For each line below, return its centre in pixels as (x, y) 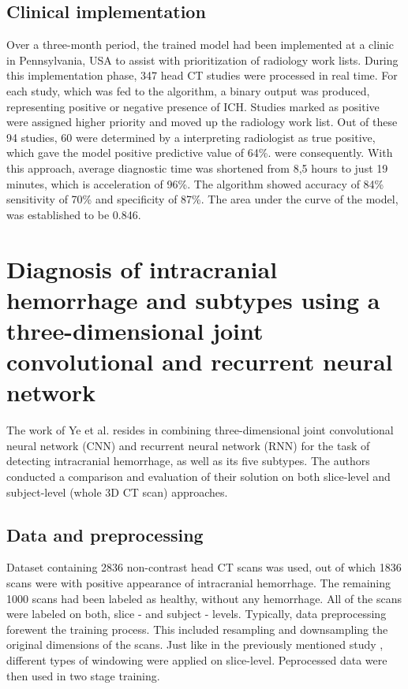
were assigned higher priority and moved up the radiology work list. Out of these (202, 122)
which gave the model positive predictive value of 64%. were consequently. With (200, 153)
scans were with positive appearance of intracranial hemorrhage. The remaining (199, 582)
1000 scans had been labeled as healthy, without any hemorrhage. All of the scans (204, 598)
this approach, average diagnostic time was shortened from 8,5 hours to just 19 (197, 168)
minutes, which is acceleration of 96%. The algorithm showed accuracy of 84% (195, 183)
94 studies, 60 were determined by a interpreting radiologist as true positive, (191, 137)
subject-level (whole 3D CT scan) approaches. (117, 492)
